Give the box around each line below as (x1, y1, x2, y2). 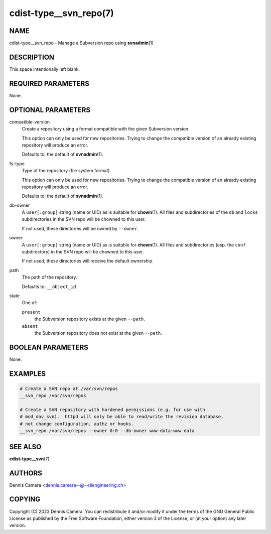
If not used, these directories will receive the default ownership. (22, 258, 154, 264)
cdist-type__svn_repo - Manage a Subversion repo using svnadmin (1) (9, 40, 154, 46)
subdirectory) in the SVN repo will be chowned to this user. (22, 249, 144, 255)
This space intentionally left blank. (9, 66, 80, 72)
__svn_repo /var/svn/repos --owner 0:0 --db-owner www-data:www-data (20, 428, 195, 434)
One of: (22, 300, 38, 306)
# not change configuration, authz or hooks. (20, 421, 134, 427)
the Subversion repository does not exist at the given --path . (34, 330, 163, 336)
